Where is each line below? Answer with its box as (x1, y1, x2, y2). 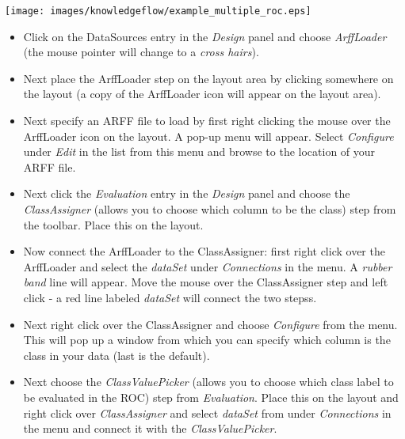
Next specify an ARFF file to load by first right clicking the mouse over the (23, 112, 391, 129)
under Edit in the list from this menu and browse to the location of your (23, 143, 376, 160)
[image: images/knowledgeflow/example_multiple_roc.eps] (5, 6, 311, 17)
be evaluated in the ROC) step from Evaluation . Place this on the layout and (23, 388, 399, 405)
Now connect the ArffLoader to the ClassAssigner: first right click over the (23, 243, 385, 259)
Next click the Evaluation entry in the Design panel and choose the (23, 185, 350, 202)
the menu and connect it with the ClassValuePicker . (23, 420, 277, 437)
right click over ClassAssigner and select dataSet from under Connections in (23, 404, 392, 421)
